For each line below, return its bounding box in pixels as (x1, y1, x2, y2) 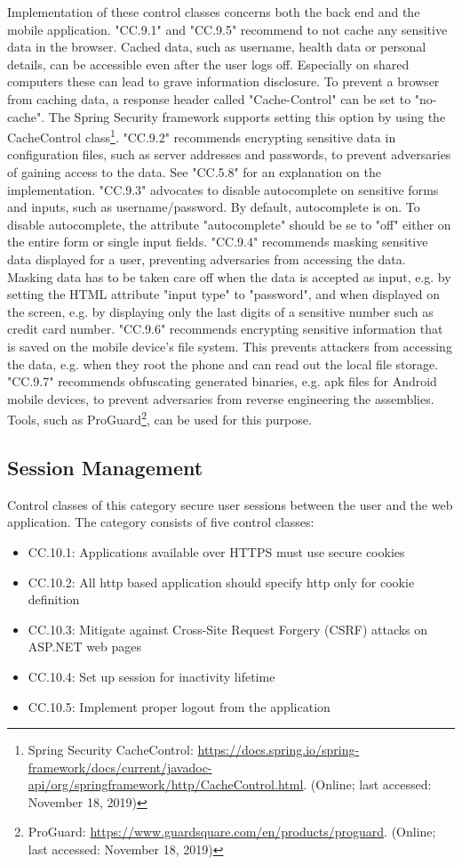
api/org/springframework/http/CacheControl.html (28, 775, 304, 794)
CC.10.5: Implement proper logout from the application (28, 697, 331, 715)
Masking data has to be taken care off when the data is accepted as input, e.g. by (7, 267, 451, 286)
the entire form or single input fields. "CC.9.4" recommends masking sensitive (7, 232, 428, 251)
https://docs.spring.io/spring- (197, 740, 360, 759)
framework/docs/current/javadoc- (28, 757, 212, 776)
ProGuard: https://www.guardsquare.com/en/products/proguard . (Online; (28, 822, 436, 841)
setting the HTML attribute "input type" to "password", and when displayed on (7, 285, 441, 303)
